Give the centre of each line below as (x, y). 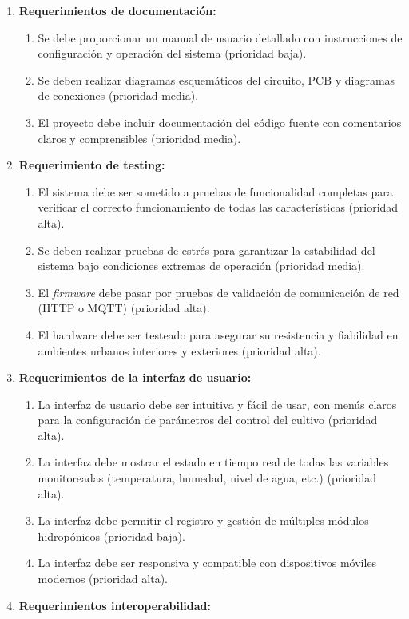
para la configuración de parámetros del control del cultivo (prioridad (208, 420)
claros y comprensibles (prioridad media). (139, 138)
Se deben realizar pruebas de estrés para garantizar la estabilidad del (206, 250)
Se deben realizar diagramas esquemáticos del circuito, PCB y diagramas (216, 79)
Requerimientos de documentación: (117, 10)
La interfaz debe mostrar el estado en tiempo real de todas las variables (213, 462)
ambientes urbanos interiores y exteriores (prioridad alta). (179, 350)
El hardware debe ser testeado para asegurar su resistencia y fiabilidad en (218, 334)
